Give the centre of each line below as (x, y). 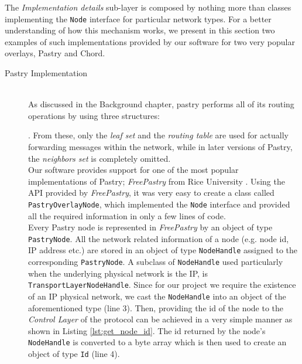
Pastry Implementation (46, 73)
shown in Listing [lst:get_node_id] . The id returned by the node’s (147, 330)
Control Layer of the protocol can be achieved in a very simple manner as (160, 319)
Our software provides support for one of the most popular (133, 170)
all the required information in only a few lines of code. (127, 215)
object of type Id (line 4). (74, 354)
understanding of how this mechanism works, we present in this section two (140, 30)
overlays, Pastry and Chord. (55, 53)
